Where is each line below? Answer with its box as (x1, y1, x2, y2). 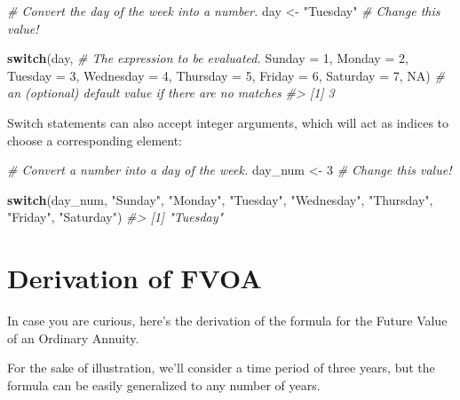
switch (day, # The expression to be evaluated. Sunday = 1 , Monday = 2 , (7, 49, 408, 67)
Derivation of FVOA (7, 260, 262, 296)
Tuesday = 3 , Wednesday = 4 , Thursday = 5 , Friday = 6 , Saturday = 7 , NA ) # (7, 66, 445, 84)
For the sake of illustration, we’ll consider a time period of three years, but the (7, 358, 435, 377)
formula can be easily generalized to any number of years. (7, 375, 321, 394)
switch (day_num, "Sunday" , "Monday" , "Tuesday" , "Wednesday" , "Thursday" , (7, 190, 433, 208)
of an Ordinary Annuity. (7, 328, 139, 347)
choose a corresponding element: (7, 130, 182, 149)
